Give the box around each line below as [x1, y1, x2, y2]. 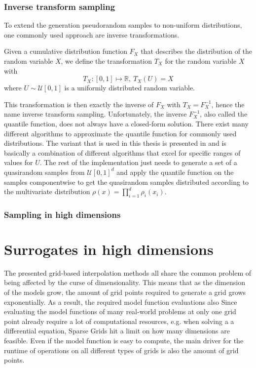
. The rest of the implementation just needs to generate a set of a [39, 157, 237, 167]
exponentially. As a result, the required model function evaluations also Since [4, 296, 237, 307]
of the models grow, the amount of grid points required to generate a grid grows [4, 287, 246, 297]
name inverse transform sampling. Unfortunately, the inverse [4, 109, 187, 119]
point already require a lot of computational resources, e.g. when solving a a [4, 316, 234, 326]
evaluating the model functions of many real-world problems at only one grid [4, 306, 236, 317]
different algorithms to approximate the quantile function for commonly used [4, 128, 237, 138]
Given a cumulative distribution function [4, 46, 127, 56]
